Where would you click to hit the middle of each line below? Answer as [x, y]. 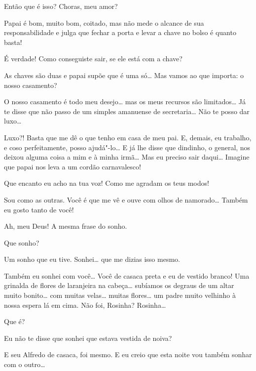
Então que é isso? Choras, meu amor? [61, 6]
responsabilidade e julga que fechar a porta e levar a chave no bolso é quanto [120, 32]
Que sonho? [22, 242]
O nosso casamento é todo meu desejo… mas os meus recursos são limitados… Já [125, 102]
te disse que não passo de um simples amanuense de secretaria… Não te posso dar [127, 111]
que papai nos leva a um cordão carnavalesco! [73, 166]
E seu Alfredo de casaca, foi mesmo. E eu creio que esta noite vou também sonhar [128, 354]
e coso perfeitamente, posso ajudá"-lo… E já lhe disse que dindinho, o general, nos [127, 147]
